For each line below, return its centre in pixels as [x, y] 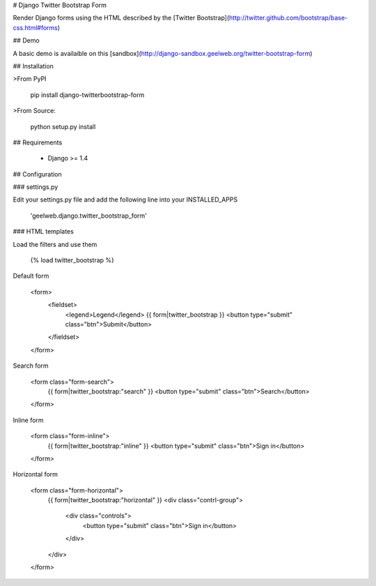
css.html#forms [36, 27]
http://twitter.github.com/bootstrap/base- [288, 18]
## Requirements [38, 142]
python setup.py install [63, 126]
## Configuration [37, 174]
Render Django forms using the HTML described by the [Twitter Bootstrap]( [121, 18]
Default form [31, 276]
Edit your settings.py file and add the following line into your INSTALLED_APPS [125, 200]
